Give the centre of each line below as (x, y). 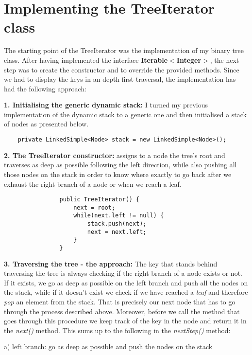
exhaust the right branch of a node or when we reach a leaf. (93, 184)
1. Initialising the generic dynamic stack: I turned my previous (106, 105)
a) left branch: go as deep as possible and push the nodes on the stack (108, 346)
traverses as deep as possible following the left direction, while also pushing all (120, 165)
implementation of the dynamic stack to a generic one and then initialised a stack (125, 114)
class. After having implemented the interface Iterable (86, 60)
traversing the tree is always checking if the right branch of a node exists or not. (123, 273)
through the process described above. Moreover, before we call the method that (122, 311)
